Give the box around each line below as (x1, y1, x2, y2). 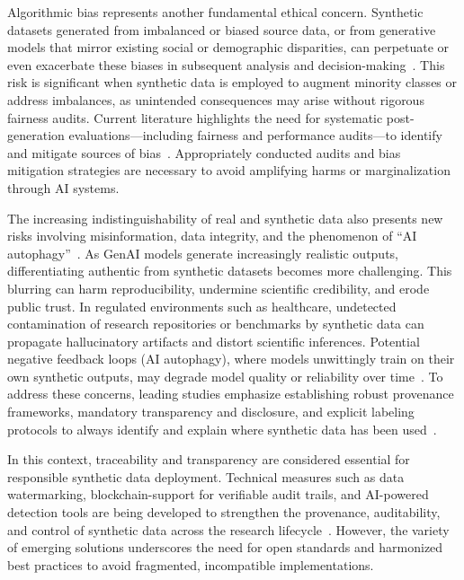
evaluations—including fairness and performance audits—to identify (68, 126, 442, 145)
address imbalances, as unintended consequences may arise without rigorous (7, 90, 424, 109)
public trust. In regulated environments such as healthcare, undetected (7, 296, 397, 315)
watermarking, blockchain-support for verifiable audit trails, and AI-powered (7, 485, 429, 504)
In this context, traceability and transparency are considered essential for (7, 450, 410, 469)
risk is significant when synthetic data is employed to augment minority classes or (7, 73, 458, 92)
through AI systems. (7, 178, 120, 197)
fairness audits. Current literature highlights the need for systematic (7, 108, 383, 127)
